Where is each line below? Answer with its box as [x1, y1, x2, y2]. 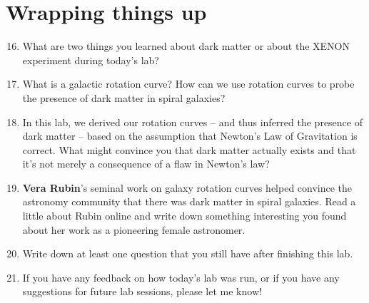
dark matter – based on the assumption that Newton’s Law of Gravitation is [22, 128, 358, 143]
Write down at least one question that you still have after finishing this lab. [22, 246, 353, 261]
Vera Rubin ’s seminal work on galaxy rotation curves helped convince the [22, 180, 353, 195]
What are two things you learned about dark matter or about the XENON [22, 38, 350, 53]
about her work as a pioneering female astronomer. [22, 222, 246, 237]
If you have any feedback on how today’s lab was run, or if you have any [22, 269, 340, 284]
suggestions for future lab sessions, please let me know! [22, 284, 262, 299]
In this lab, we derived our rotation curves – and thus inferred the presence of [22, 114, 363, 129]
